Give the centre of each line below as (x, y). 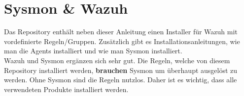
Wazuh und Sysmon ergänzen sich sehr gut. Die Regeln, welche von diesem (117, 60)
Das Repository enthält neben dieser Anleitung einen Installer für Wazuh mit (121, 32)
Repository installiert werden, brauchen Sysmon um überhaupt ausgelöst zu (121, 70)
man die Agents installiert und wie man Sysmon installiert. (93, 51)
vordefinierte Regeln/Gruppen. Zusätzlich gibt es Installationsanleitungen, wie (122, 41)
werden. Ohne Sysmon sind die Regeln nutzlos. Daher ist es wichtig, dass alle (121, 80)
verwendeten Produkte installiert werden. (66, 89)
